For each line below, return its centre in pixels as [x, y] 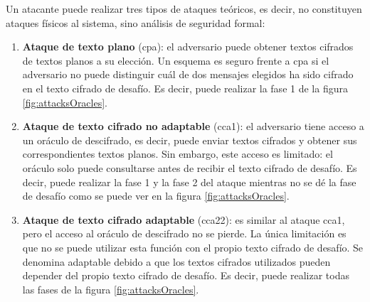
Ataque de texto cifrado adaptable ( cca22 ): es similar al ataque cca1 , [184, 219]
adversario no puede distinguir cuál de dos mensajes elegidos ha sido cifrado [188, 74]
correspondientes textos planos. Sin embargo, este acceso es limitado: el [178, 154]
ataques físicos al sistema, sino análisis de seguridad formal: [136, 22]
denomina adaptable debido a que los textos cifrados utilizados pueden [176, 261]
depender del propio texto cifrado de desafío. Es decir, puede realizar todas [186, 275]
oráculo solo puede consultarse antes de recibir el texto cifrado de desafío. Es [190, 167]
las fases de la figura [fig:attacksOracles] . [111, 289]
